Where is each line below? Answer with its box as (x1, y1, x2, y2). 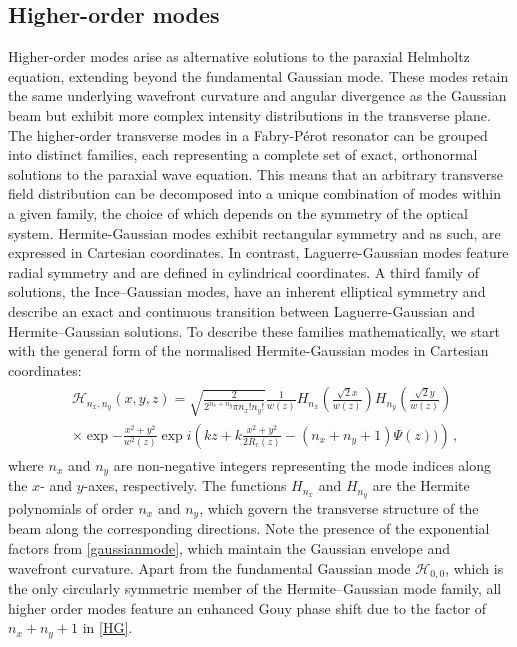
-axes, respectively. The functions (83, 475, 287, 496)
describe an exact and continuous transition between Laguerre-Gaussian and (8, 300, 476, 321)
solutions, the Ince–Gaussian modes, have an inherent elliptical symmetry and (8, 281, 486, 302)
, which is (445, 557, 504, 578)
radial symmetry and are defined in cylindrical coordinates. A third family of (8, 261, 480, 282)
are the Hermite (372, 475, 470, 496)
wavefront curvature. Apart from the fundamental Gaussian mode (8, 557, 411, 578)
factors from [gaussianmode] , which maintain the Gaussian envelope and (8, 538, 450, 558)
